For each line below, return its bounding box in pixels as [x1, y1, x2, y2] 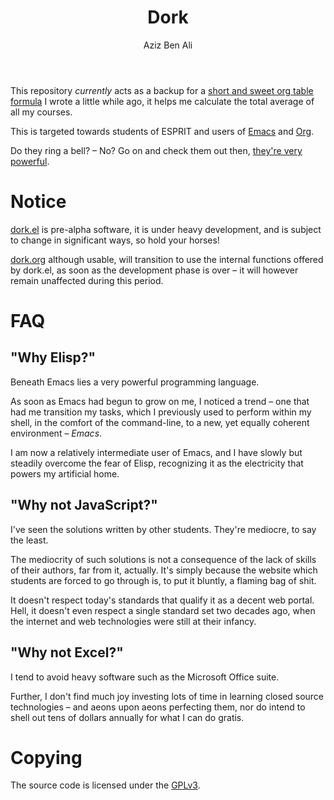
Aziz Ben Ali [143, 39, 193, 51]
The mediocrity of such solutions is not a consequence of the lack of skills [10, 553, 317, 565]
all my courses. [10, 106, 73, 118]
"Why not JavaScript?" [10, 497, 158, 514]
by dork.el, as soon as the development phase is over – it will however [10, 264, 299, 276]
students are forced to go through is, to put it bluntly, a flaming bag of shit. [10, 574, 317, 586]
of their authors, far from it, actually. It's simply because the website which [10, 564, 318, 576]
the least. [10, 534, 49, 546]
